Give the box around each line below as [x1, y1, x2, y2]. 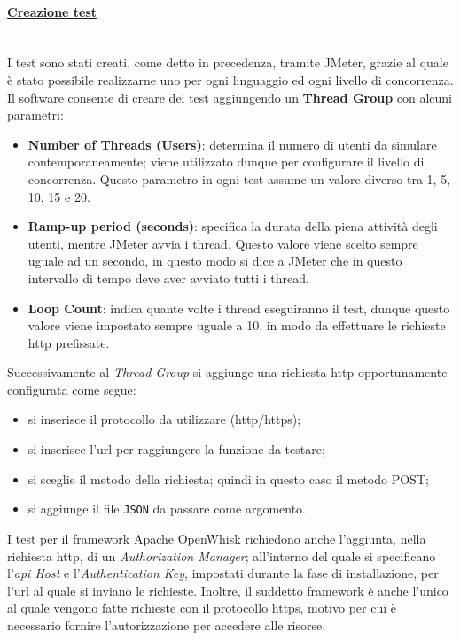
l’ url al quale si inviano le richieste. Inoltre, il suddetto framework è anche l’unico [7, 581, 448, 599]
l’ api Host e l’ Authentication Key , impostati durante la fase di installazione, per [7, 564, 439, 582]
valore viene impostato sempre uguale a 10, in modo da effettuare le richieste [27, 316, 446, 335]
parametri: [7, 105, 64, 124]
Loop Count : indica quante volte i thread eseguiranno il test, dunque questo [27, 298, 450, 317]
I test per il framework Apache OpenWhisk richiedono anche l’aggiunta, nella [7, 528, 426, 547]
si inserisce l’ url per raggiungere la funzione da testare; [27, 440, 325, 459]
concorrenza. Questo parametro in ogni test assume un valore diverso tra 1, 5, [27, 169, 451, 188]
